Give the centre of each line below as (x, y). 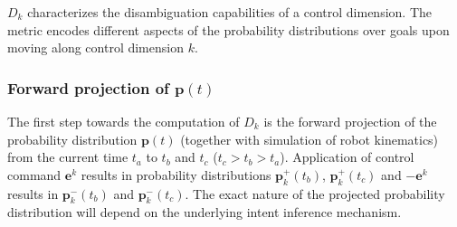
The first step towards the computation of (124, 121)
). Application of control (347, 157)
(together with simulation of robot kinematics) (309, 139)
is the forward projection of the (350, 121)
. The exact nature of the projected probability (315, 193)
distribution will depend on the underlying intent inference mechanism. (205, 212)
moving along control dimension (95, 47)
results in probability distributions (176, 174)
